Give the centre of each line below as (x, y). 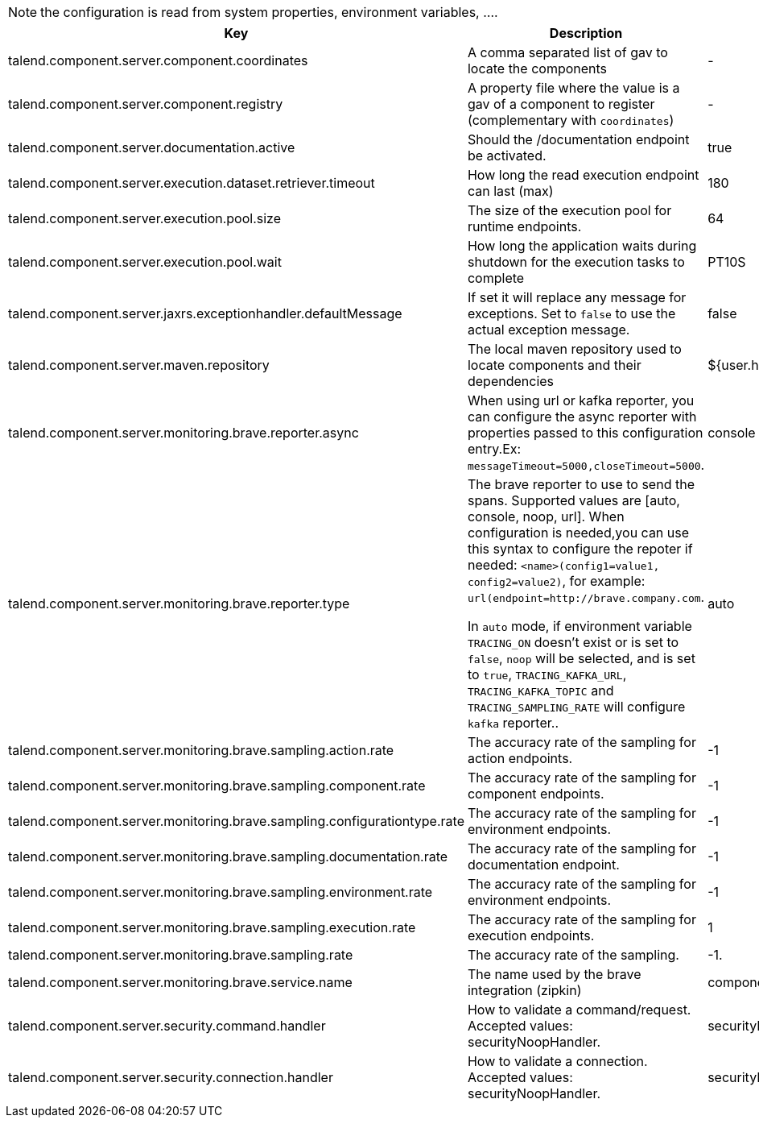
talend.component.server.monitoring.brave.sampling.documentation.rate (228, 856)
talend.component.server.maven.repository (139, 365)
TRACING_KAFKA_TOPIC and (540, 691)
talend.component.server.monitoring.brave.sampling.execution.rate (212, 927)
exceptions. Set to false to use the (571, 313)
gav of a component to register (561, 104)
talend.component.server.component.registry (146, 104)
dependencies (511, 381)
